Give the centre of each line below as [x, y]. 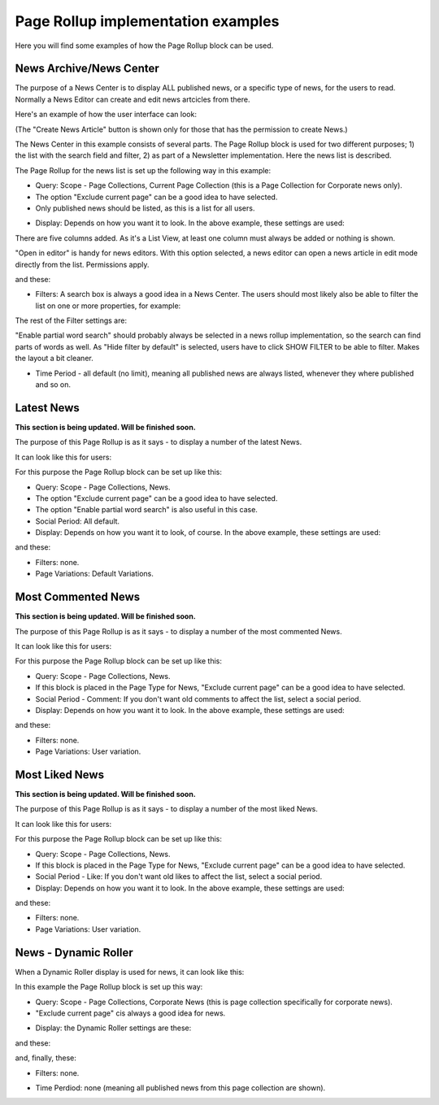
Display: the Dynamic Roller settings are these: [113, 1028]
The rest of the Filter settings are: [71, 320]
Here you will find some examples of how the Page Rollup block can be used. [144, 46]
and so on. [53, 385]
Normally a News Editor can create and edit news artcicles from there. [133, 99]
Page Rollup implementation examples [147, 21]
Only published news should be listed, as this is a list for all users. [145, 208]
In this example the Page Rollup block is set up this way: [109, 987]
